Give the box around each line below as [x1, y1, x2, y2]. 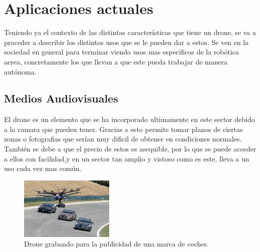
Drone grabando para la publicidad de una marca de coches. [24, 238, 209, 249]
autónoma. [4, 66, 37, 76]
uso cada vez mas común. [4, 163, 82, 173]
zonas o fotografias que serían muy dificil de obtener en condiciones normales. [4, 133, 242, 144]
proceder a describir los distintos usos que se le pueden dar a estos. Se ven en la [4, 36, 249, 47]
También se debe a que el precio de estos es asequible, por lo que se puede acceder [4, 143, 256, 154]
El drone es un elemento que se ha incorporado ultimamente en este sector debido [4, 114, 255, 124]
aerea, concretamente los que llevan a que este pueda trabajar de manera [4, 56, 227, 66]
